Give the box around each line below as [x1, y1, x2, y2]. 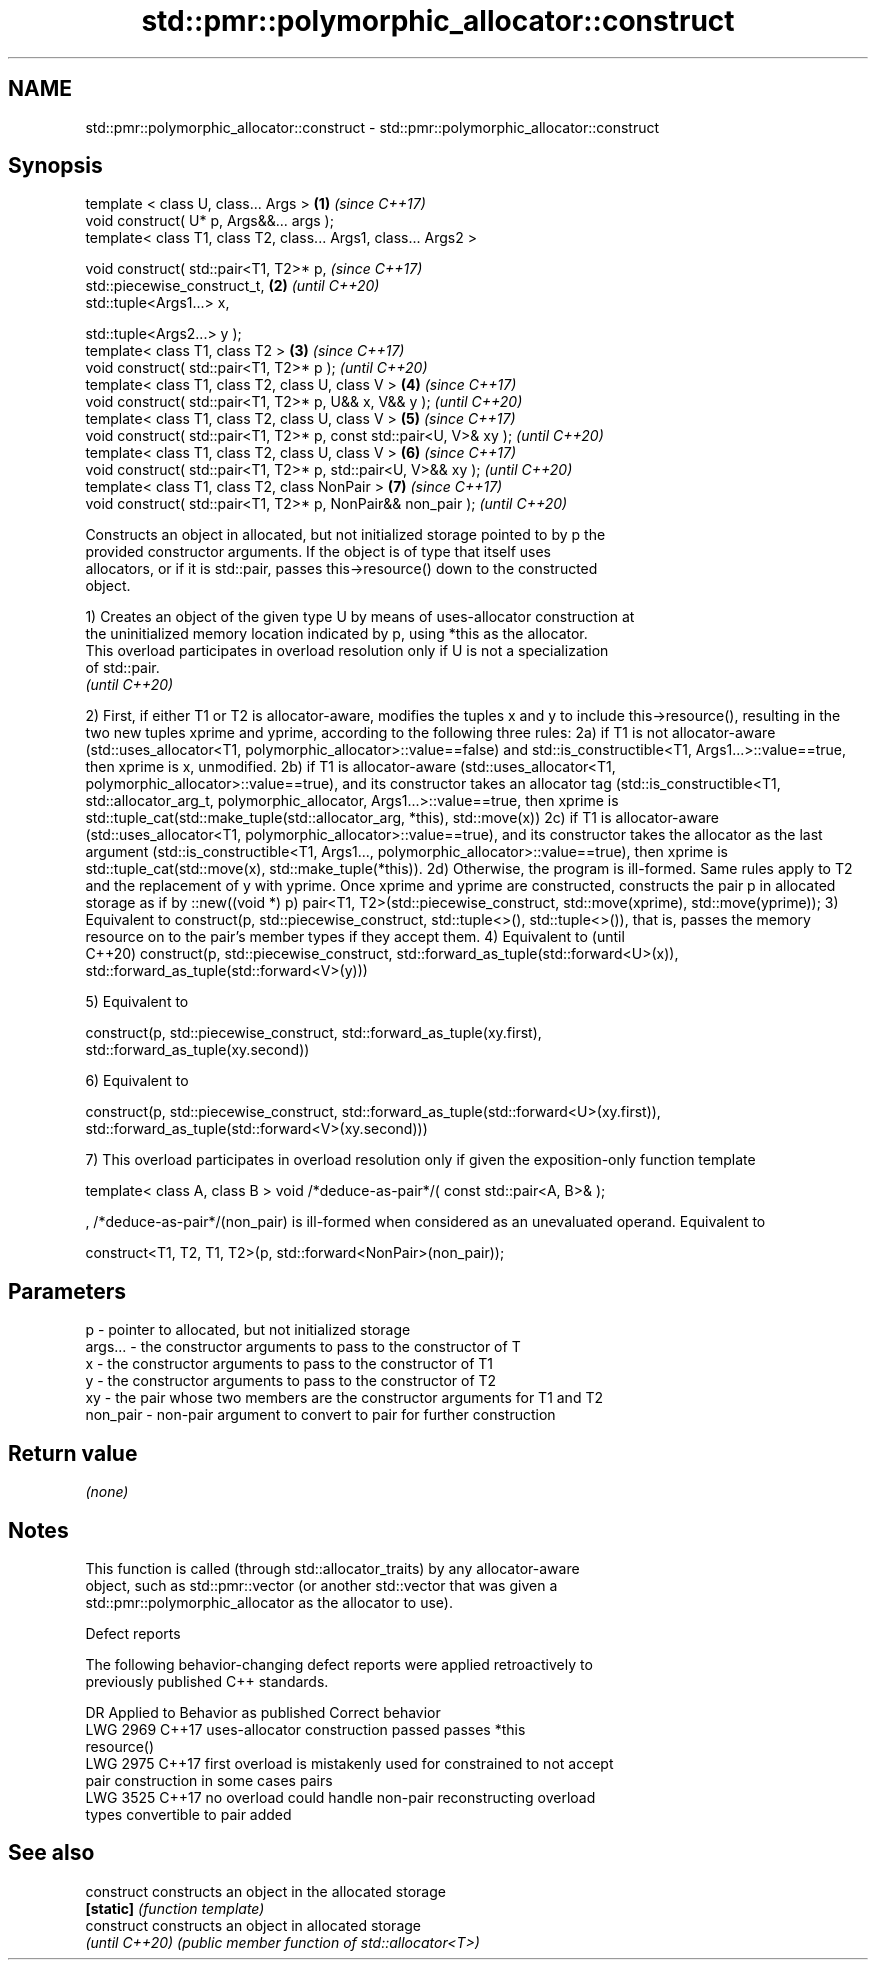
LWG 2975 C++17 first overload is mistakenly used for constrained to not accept [85, 1754, 614, 1772]
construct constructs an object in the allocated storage [85, 1882, 446, 1900]
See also [8, 1840, 95, 1866]
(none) [85, 1483, 129, 1501]
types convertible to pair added [85, 1805, 292, 1823]
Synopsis [8, 153, 103, 179]
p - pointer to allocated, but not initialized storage [85, 1321, 411, 1339]
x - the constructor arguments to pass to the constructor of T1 [85, 1355, 494, 1373]
